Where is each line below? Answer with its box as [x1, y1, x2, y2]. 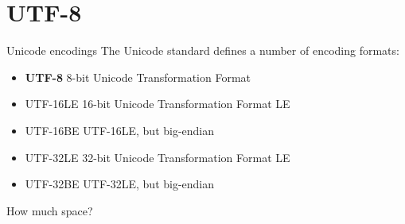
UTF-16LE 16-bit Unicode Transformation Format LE [25, 95, 290, 112]
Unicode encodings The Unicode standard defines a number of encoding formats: [6, 42, 399, 59]
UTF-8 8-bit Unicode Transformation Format [25, 68, 251, 85]
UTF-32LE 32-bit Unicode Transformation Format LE [25, 149, 290, 165]
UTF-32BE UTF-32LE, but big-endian [25, 176, 215, 192]
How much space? [6, 202, 93, 218]
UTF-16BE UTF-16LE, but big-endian [25, 122, 215, 138]
